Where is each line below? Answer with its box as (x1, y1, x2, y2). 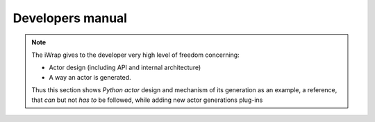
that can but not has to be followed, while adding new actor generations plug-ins (31, 96, 263, 104)
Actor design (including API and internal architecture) (49, 63, 201, 72)
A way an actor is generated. (49, 73, 131, 81)
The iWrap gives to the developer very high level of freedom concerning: (31, 51, 240, 59)
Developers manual (12, 10, 128, 26)
